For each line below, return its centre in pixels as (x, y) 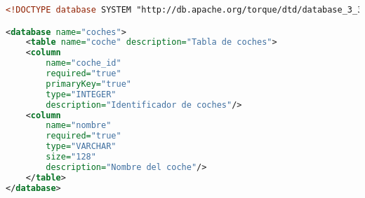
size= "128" (71, 157)
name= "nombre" (79, 126)
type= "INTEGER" (81, 94)
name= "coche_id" (84, 63)
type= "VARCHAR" (81, 147)
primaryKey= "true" (88, 84)
